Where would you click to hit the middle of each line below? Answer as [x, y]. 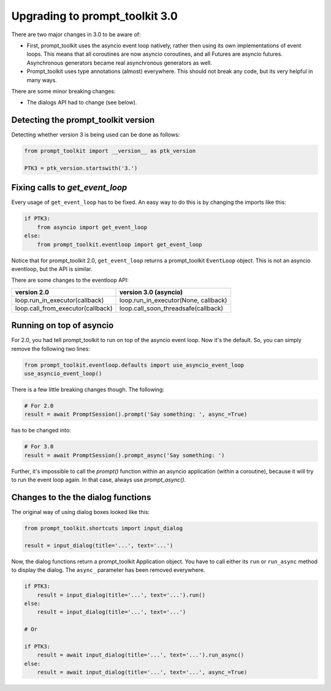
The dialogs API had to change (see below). [82, 103]
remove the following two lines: [51, 349]
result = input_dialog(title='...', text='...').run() [121, 595]
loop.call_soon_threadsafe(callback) [171, 308]
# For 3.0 [39, 447]
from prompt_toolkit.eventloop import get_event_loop [120, 244]
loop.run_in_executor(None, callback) [173, 300]
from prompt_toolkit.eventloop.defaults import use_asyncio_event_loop [134, 365]
